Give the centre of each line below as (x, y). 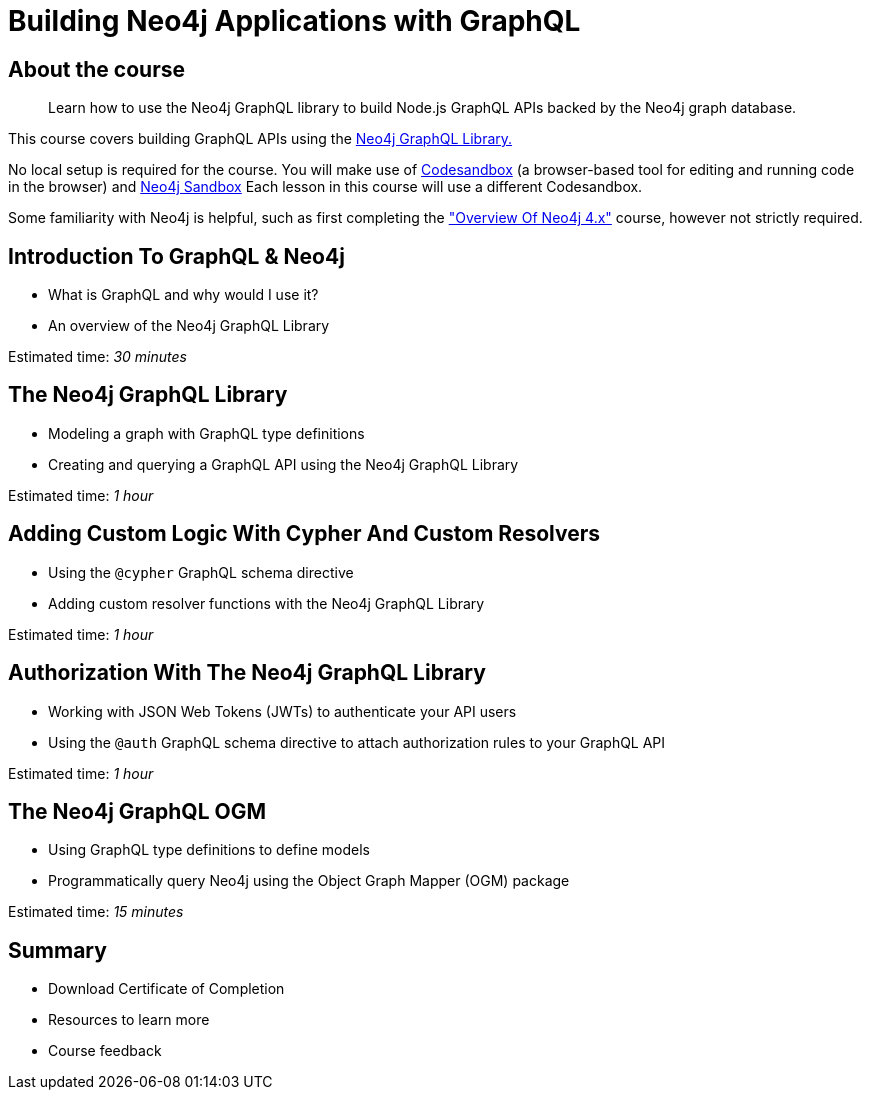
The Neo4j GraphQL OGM (137, 811)
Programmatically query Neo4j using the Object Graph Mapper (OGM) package (309, 881)
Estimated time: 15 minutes (96, 912)
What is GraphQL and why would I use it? (183, 295)
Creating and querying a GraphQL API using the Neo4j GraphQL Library (283, 464)
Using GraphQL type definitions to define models (209, 850)
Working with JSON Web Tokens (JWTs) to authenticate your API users (282, 711)
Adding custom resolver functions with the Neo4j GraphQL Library (266, 603)
